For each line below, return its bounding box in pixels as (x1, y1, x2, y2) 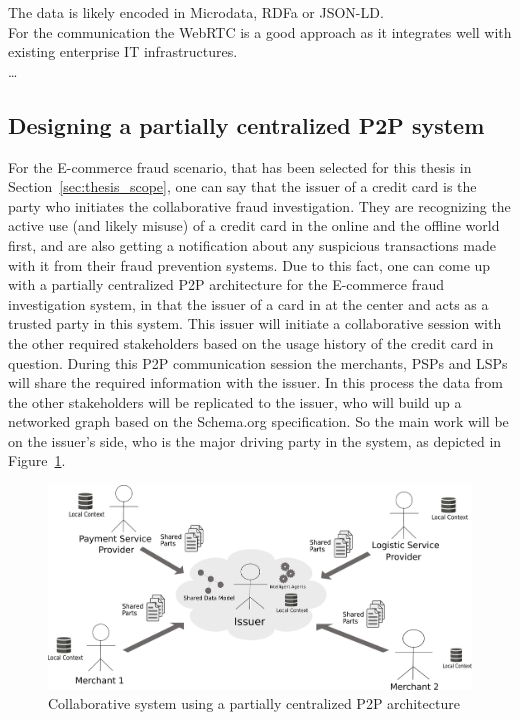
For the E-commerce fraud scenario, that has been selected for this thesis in (8, 156, 472, 177)
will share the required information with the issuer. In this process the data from (8, 372, 504, 393)
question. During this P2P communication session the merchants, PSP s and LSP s (8, 352, 508, 373)
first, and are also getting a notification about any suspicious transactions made (8, 234, 496, 255)
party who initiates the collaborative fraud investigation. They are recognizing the (8, 195, 511, 216)
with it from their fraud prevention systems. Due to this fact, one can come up (8, 254, 491, 275)
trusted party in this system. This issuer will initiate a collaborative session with (8, 313, 502, 334)
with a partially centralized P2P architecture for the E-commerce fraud (8, 274, 445, 295)
